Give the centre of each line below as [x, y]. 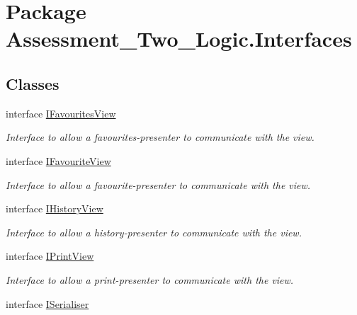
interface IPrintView [50, 256]
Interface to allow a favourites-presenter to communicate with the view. [160, 137]
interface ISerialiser [47, 303]
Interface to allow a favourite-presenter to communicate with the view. [158, 184]
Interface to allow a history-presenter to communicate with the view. [154, 232]
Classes [33, 83]
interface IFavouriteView [58, 160]
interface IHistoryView [55, 208]
